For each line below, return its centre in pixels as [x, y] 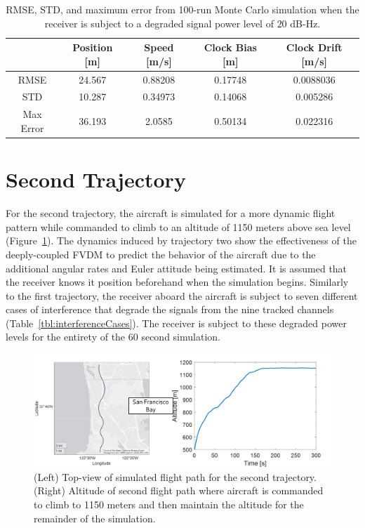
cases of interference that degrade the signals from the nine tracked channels [170, 309]
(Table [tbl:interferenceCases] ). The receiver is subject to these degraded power [176, 323]
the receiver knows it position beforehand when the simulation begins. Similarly [177, 282]
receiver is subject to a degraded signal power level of [159, 23]
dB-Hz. [305, 23]
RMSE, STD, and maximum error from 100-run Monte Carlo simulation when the [182, 9]
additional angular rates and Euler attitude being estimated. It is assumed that [177, 268]
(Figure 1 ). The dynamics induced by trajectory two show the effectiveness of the [181, 240]
